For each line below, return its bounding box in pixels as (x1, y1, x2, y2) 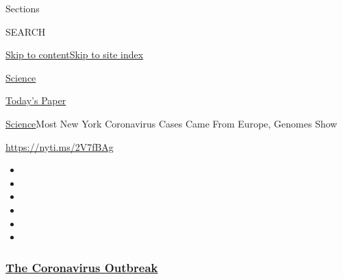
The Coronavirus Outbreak (5, 258, 158, 276)
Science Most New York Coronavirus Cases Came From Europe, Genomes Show (5, 116, 338, 130)
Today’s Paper (5, 93, 66, 108)
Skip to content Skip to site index (5, 47, 144, 62)
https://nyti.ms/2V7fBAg (5, 139, 114, 154)
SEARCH (5, 24, 46, 38)
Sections (5, 1, 40, 15)
